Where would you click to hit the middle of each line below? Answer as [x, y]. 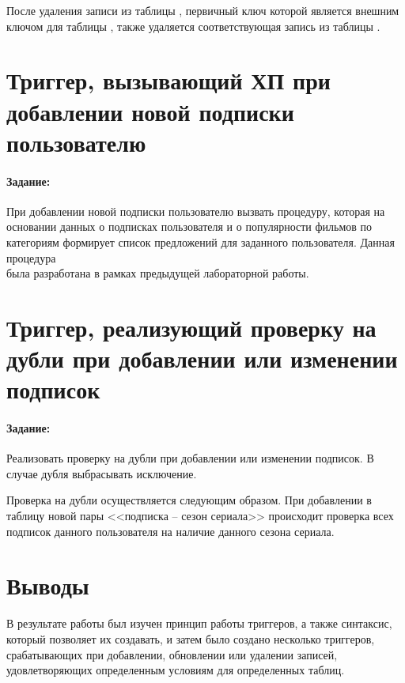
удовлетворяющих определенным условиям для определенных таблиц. [176, 670]
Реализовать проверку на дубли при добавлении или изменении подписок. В [190, 458]
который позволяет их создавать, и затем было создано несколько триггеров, [191, 638]
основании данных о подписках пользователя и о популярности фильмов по [189, 226]
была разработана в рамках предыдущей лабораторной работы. [158, 273]
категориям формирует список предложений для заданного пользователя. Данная [201, 242]
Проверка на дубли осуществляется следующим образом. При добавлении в [189, 500]
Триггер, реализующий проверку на [191, 327]
